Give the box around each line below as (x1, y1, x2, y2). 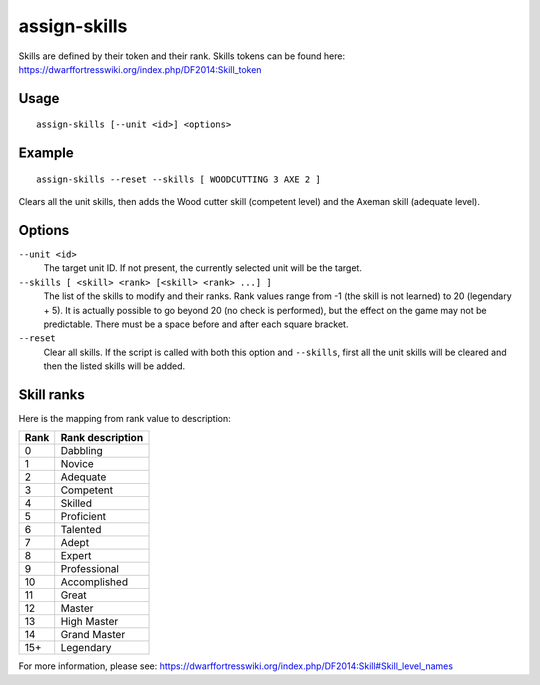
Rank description (60, 431, 144, 445)
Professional (60, 562, 120, 576)
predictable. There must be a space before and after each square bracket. (43, 318, 349, 330)
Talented (60, 523, 102, 537)
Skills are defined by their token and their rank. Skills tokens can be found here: (18, 50, 345, 62)
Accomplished (60, 575, 129, 589)
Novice (60, 457, 94, 471)
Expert (60, 549, 92, 563)
